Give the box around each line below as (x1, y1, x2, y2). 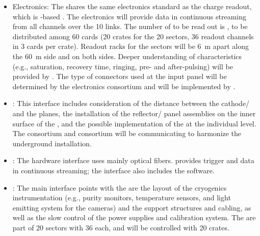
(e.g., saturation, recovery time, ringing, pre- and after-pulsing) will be (12, 61, 233, 71)
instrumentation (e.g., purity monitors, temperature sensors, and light (12, 192, 231, 203)
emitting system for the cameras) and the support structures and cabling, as (12, 202, 251, 213)
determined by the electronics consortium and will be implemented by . (12, 81, 236, 91)
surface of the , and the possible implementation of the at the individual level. (12, 118, 256, 128)
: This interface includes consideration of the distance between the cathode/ (12, 98, 250, 109)
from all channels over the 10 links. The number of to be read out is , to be (12, 21, 248, 32)
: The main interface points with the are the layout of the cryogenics (12, 182, 227, 193)
